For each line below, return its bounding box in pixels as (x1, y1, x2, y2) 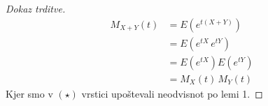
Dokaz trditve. (6, 1, 66, 15)
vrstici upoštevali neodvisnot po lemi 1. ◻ (81, 86, 263, 100)
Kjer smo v (6, 86, 53, 100)
